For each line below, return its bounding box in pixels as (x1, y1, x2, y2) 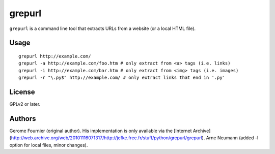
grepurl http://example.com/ (18, 53, 91, 59)
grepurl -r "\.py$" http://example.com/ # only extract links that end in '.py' (18, 75, 226, 81)
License (9, 87, 35, 96)
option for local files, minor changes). (9, 142, 88, 148)
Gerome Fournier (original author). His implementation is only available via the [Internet (9, 128, 192, 134)
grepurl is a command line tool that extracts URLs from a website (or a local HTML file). (9, 25, 196, 32)
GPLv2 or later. (9, 101, 41, 107)
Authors (9, 114, 36, 123)
